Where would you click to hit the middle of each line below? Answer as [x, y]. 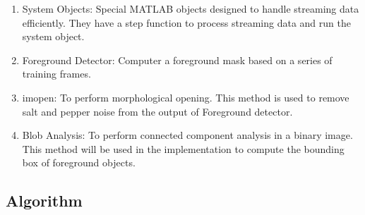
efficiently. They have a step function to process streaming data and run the [186, 22]
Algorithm [44, 201]
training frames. [56, 74]
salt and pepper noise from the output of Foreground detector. [157, 111]
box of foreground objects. [79, 162]
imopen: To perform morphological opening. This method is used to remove [186, 97]
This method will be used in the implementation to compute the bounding [183, 148]
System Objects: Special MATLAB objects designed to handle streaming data [191, 8]
